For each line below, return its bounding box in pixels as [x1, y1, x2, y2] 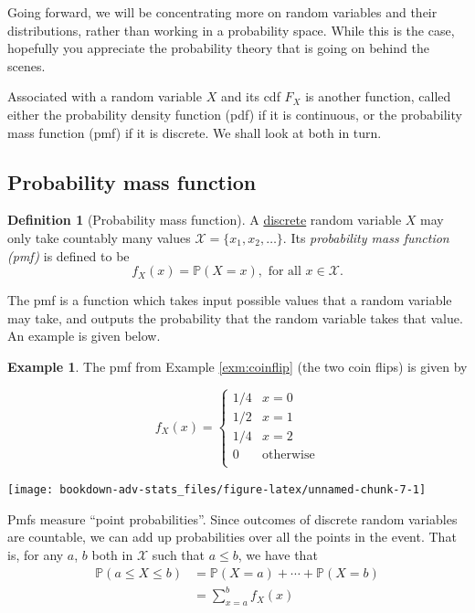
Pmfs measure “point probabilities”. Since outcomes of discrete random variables [7, 509, 458, 528]
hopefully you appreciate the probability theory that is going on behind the [7, 38, 429, 58]
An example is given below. [7, 326, 161, 345]
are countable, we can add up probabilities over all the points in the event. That [7, 527, 457, 546]
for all [268, 265, 301, 279]
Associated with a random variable [7, 87, 202, 106]
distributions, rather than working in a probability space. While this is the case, [7, 20, 455, 39]
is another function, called [305, 87, 451, 106]
